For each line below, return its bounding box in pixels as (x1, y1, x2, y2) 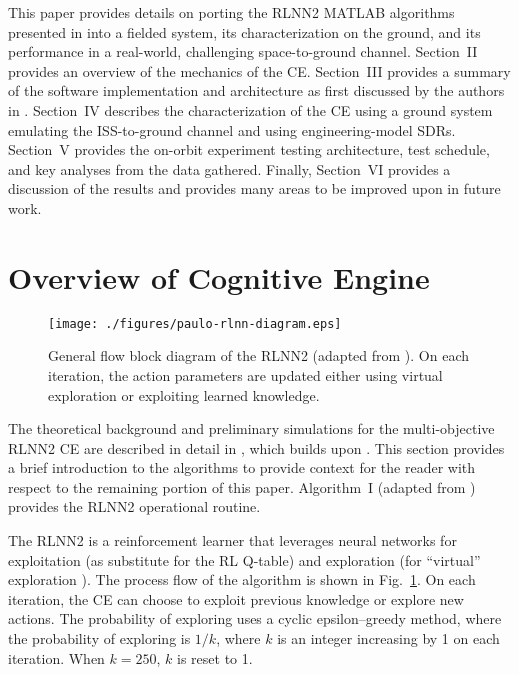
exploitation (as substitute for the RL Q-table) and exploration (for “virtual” (8, 549, 481, 570)
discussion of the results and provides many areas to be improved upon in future (8, 178, 501, 199)
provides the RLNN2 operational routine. (8, 496, 261, 517)
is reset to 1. (177, 647, 253, 668)
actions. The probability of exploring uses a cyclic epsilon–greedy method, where (8, 608, 502, 629)
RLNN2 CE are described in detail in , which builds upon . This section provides (8, 437, 505, 458)
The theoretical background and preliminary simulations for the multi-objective (8, 418, 495, 439)
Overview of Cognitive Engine (8, 256, 430, 297)
